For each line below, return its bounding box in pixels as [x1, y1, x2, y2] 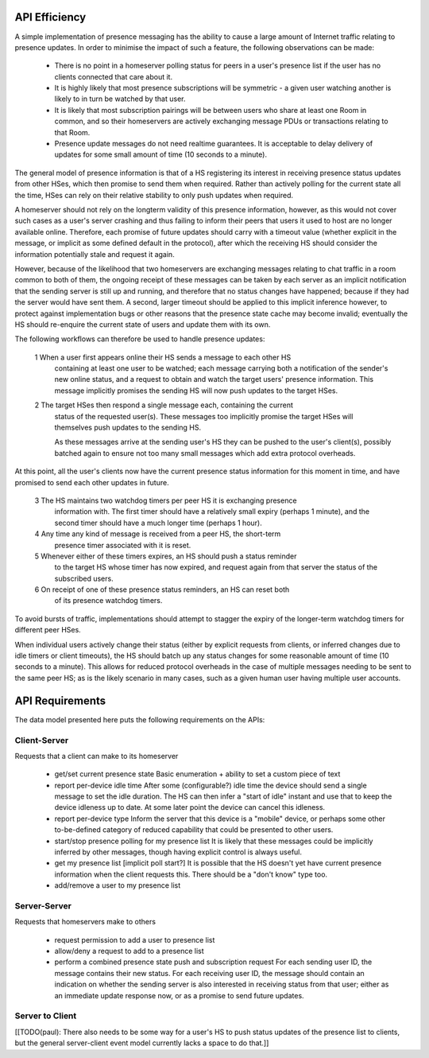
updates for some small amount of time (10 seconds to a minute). [54, 150, 268, 159]
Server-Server [14, 900, 71, 911]
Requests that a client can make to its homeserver [14, 751, 179, 760]
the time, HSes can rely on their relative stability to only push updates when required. [14, 190, 294, 200]
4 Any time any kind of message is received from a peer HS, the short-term [34, 529, 281, 539]
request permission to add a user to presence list [54, 935, 215, 944]
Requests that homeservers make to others [14, 917, 157, 927]
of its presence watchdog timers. [54, 596, 163, 605]
